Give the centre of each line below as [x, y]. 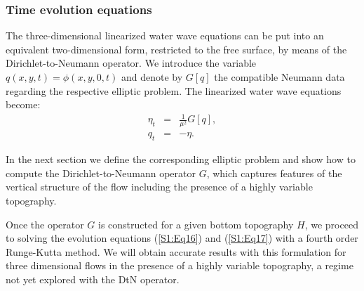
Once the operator [45, 224]
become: [23, 104]
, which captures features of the [274, 173]
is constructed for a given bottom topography [196, 224]
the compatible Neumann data [279, 77]
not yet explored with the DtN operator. [93, 279]
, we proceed [331, 224]
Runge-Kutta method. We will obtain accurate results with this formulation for [176, 251]
